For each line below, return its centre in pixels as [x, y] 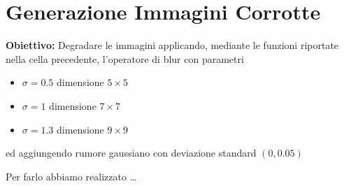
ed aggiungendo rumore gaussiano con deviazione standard [131, 153]
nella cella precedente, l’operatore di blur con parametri [125, 58]
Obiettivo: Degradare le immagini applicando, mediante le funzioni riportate [172, 45]
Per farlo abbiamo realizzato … [71, 176]
